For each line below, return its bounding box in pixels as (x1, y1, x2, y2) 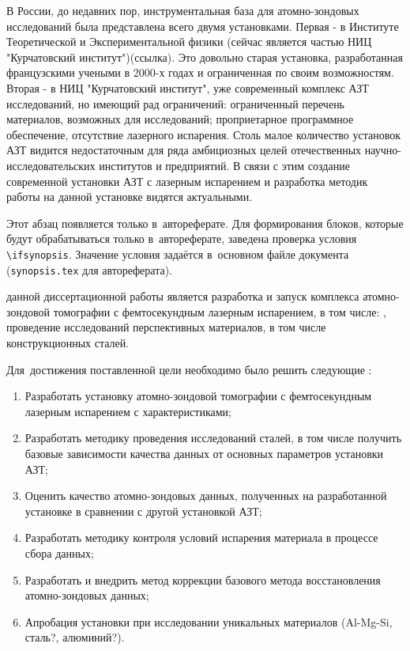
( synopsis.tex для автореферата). (6, 261, 173, 278)
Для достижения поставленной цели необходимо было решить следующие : (6, 361, 372, 377)
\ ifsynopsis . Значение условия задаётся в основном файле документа (6, 245, 349, 262)
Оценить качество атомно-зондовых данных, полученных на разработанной (24, 487, 387, 504)
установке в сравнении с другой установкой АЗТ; (24, 502, 262, 519)
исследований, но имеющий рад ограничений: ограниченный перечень (6, 95, 345, 112)
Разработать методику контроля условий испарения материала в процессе (24, 529, 378, 546)
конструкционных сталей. (6, 335, 130, 350)
